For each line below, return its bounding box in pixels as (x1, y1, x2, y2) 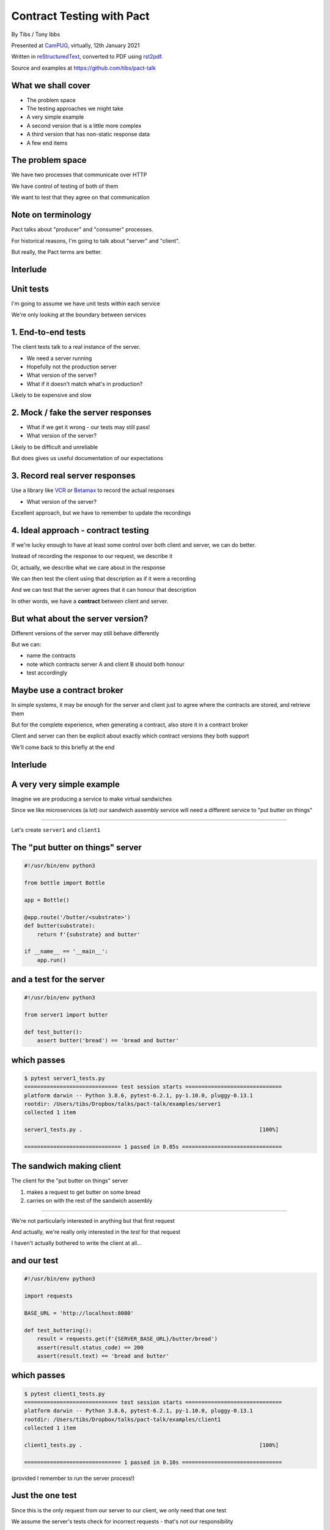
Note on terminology (11, 210, 92, 220)
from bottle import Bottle (24, 879, 105, 887)
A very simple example (26, 113, 84, 121)
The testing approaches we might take (26, 105, 123, 113)
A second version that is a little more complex (26, 122, 142, 129)
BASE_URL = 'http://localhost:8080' (24, 1310, 134, 1316)
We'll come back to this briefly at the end (11, 744, 115, 751)
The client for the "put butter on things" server (11, 1177, 128, 1184)
